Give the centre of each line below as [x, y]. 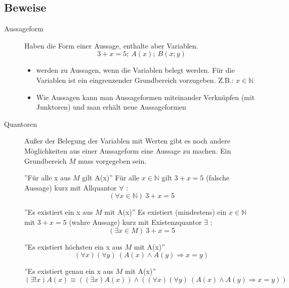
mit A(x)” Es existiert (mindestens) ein [166, 212]
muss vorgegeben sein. [112, 160]
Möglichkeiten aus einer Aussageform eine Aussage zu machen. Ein [128, 150]
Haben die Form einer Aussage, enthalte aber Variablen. [111, 45]
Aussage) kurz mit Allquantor [71, 187]
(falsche [217, 178]
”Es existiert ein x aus [59, 212]
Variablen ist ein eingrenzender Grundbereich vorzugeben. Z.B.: [135, 80]
